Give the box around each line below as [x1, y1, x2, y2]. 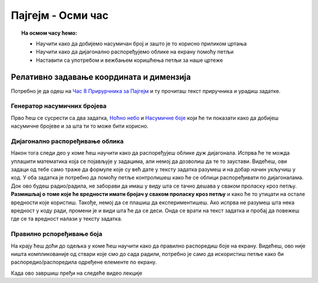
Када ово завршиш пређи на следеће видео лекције [11, 269, 143, 277]
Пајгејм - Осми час [11, 9, 109, 22]
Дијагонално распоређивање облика [11, 137, 124, 145]
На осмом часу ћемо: [21, 29, 78, 36]
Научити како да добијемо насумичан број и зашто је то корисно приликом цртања [36, 40, 247, 47]
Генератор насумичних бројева [11, 102, 107, 110]
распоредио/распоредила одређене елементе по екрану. [11, 259, 157, 266]
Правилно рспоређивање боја [11, 230, 102, 238]
